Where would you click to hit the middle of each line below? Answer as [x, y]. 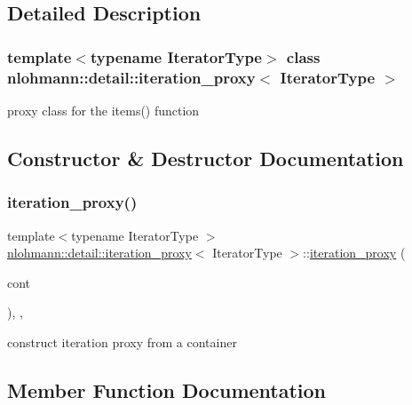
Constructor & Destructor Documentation [206, 158]
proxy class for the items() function [103, 110]
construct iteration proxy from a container [122, 341]
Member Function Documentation [167, 389]
